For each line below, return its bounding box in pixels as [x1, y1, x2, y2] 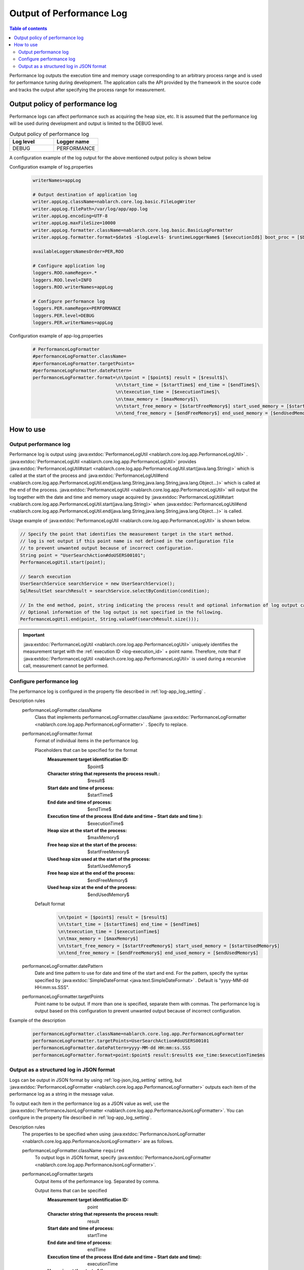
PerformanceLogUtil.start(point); [20, 559, 106, 565]
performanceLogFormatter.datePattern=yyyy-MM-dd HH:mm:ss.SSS [32, 1045, 191, 1051]
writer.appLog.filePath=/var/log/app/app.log [32, 206, 148, 212]
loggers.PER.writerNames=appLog [32, 320, 113, 325]
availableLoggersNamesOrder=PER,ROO [32, 249, 124, 255]
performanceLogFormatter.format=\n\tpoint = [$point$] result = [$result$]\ [32, 375, 228, 380]
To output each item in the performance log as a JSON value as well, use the [9, 1100, 170, 1106]
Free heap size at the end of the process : [47, 870, 135, 876]
